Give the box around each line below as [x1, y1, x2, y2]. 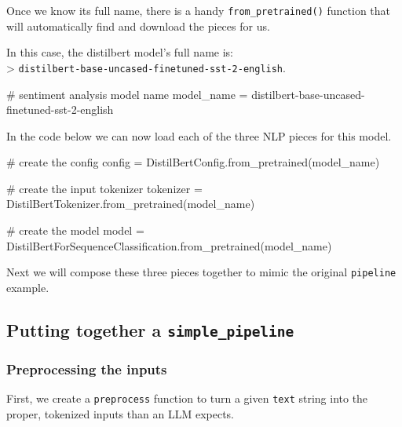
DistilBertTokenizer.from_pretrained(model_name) [6, 195, 255, 212]
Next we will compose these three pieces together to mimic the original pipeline [6, 264, 397, 280]
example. [6, 279, 49, 295]
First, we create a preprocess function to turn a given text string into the [6, 390, 368, 407]
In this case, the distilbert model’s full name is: [6, 44, 233, 60]
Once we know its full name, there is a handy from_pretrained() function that [6, 2, 391, 18]
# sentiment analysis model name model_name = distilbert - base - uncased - [6, 86, 365, 102]
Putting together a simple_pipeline [6, 317, 294, 341]
